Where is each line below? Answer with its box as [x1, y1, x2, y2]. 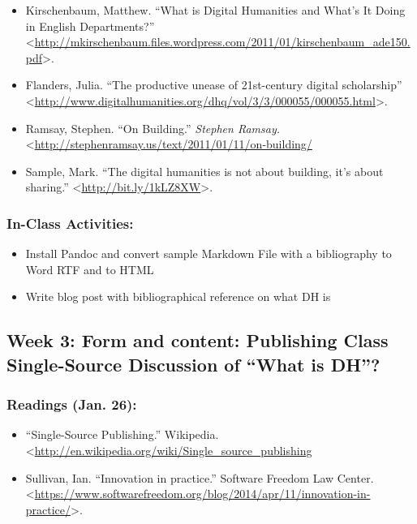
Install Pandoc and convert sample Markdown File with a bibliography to [25, 245, 392, 262]
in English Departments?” [25, 17, 155, 34]
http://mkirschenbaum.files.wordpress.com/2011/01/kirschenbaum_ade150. [34, 33, 411, 50]
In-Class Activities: [6, 213, 134, 233]
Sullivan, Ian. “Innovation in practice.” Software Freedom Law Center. [25, 469, 374, 486]
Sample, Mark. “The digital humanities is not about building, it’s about [25, 162, 384, 179]
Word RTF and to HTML [25, 260, 154, 277]
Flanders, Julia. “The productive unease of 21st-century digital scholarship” [25, 76, 402, 93]
